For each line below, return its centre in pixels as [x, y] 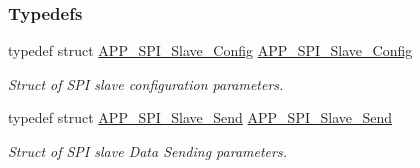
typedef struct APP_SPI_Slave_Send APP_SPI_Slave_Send [200, 117]
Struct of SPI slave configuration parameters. [146, 83]
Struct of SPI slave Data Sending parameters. [147, 151]
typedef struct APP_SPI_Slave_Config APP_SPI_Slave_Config [210, 50]
